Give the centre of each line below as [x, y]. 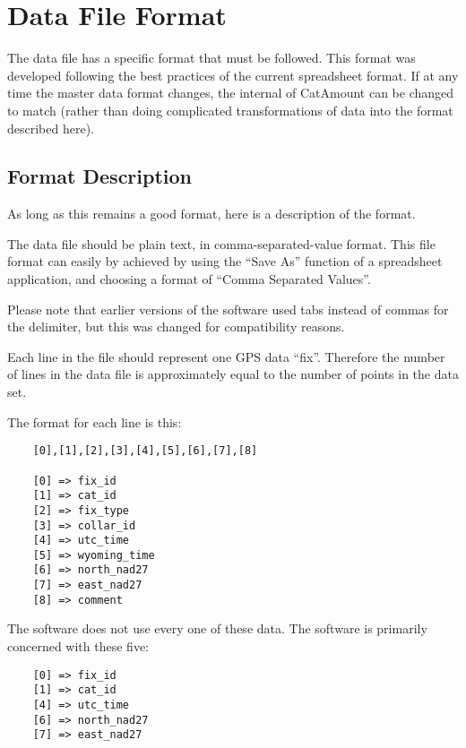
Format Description [100, 176]
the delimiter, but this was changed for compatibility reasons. [176, 327]
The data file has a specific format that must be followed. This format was [211, 58]
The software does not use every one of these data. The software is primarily [217, 628]
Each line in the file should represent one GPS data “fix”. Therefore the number [226, 356]
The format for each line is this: [95, 421]
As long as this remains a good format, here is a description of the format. [211, 214]
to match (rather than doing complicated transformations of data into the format [230, 110]
